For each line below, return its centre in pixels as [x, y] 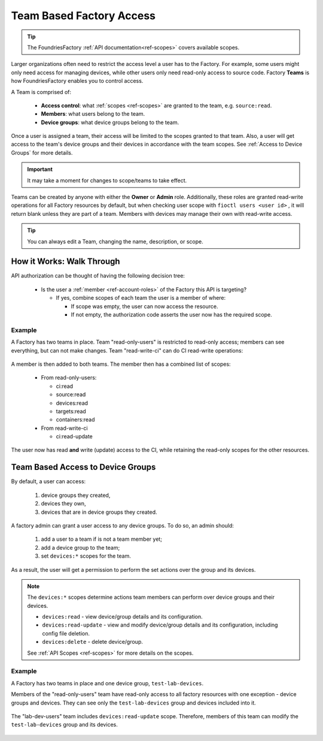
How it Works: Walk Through [65, 262]
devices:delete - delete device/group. [92, 642]
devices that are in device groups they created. [99, 512]
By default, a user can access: [48, 481]
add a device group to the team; [80, 547]
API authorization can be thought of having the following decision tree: [98, 276]
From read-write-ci [64, 428]
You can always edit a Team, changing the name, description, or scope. [115, 241]
